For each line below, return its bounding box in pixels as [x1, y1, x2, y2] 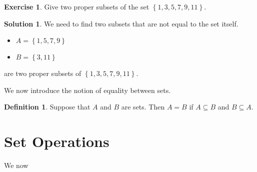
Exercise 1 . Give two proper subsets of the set [4, 1, 149, 11]
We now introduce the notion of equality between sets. [4, 84, 171, 95]
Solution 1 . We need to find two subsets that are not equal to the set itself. [4, 18, 238, 28]
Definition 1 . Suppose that [4, 101, 90, 112]
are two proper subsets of [4, 68, 81, 78]
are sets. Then [121, 101, 165, 112]
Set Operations [4, 131, 109, 151]
